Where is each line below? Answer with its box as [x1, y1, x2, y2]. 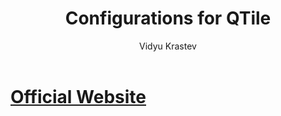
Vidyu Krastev [139, 40, 197, 52]
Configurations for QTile [64, 7, 272, 30]
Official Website [10, 85, 147, 108]
